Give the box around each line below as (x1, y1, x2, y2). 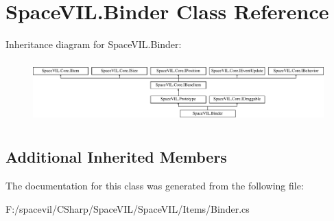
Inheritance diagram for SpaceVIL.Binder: (5, 37, 182, 51)
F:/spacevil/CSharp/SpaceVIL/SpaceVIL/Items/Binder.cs (5, 201, 250, 216)
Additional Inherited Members (5, 146, 227, 167)
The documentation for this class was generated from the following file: (5, 178, 304, 193)
